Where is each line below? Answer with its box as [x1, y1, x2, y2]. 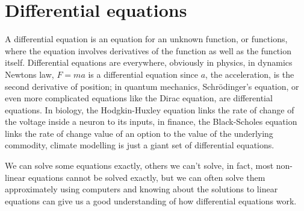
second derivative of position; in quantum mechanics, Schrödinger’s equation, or [5, 80, 299, 92]
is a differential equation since [88, 68, 199, 80]
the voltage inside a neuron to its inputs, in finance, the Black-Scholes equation [5, 115, 297, 128]
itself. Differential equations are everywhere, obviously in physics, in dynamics [5, 56, 293, 69]
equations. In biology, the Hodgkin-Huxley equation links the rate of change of [5, 103, 294, 116]
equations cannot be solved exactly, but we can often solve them [28, 171, 265, 183]
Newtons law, [5, 68, 54, 80]
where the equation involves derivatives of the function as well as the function [5, 44, 291, 57]
